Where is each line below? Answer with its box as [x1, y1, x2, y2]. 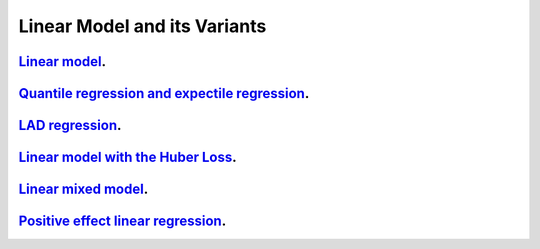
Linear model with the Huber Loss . [18, 149, 237, 166]
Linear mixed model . [18, 181, 149, 198]
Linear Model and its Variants [18, 15, 267, 37]
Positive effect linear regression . [18, 213, 227, 230]
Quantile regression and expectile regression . [18, 85, 310, 102]
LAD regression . [18, 117, 122, 134]
